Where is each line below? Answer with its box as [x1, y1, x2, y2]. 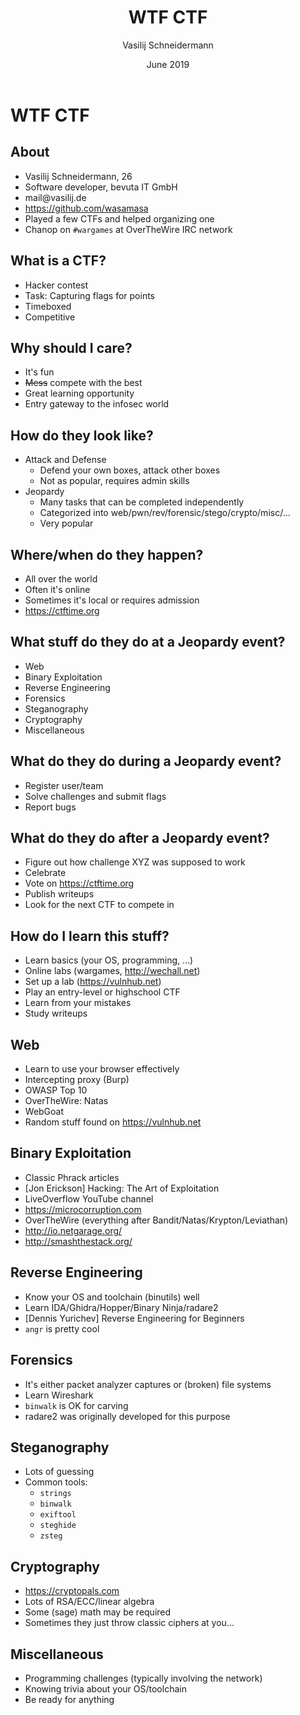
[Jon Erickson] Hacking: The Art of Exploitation [24, 1182, 220, 1194]
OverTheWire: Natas [24, 1095, 109, 1107]
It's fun [24, 366, 55, 378]
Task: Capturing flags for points [24, 289, 156, 301]
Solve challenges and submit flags [24, 790, 167, 802]
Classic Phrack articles [24, 1171, 120, 1183]
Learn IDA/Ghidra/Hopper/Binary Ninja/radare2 [24, 1301, 219, 1313]
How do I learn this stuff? [10, 927, 170, 945]
